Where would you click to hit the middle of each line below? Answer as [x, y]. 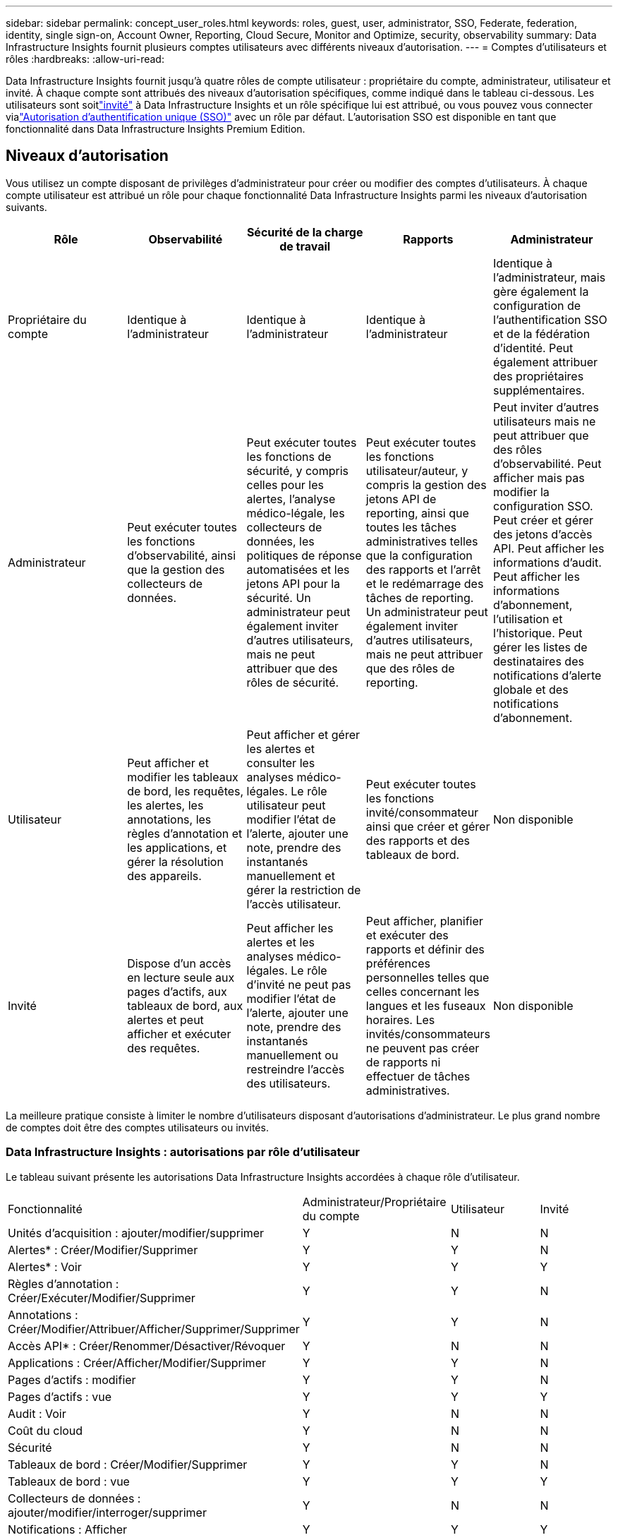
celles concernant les [423, 991]
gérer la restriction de [304, 890]
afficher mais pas [539, 477]
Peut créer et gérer [544, 520]
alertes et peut [165, 1019]
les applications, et [177, 847]
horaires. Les [400, 1019]
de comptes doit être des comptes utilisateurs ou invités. [137, 1127]
